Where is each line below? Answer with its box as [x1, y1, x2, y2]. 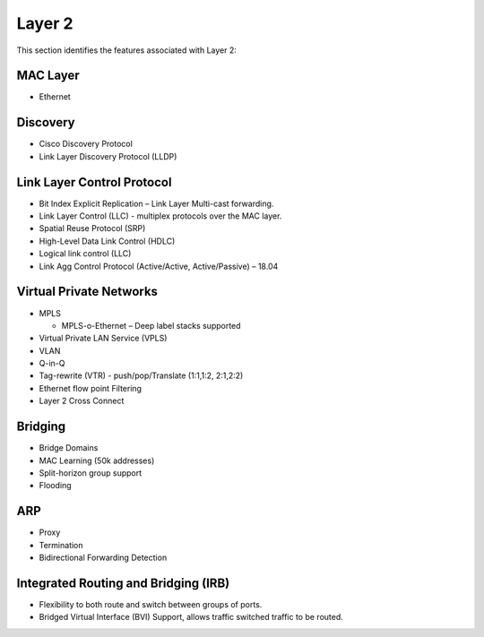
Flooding [39, 480, 72, 491]
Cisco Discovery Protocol [39, 139, 134, 150]
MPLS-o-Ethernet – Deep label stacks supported [61, 320, 241, 331]
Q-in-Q [39, 358, 65, 369]
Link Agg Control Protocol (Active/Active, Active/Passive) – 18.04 [39, 261, 279, 271]
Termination [39, 539, 84, 550]
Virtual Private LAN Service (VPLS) [39, 332, 168, 344]
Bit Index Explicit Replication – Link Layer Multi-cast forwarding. [39, 198, 274, 209]
